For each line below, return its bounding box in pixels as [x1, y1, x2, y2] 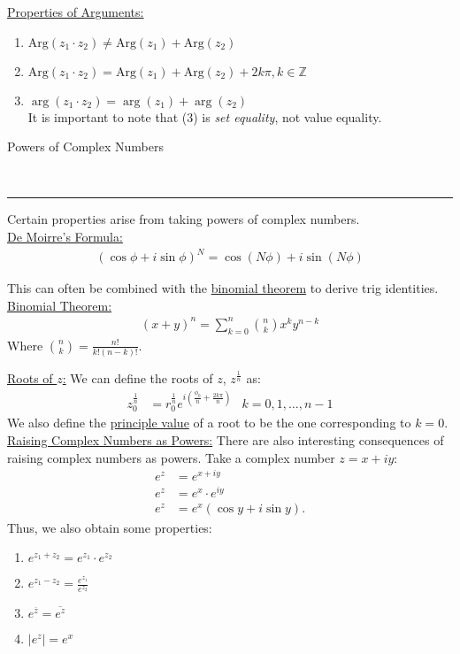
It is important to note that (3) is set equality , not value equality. [27, 107, 382, 126]
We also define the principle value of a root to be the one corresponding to [7, 413, 411, 432]
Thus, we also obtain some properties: [7, 518, 212, 536]
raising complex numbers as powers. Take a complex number [7, 448, 335, 466]
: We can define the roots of [62, 368, 213, 387]
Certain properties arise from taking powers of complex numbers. [7, 210, 360, 228]
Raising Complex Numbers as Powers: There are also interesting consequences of [7, 431, 444, 450]
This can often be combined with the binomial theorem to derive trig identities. [7, 279, 439, 297]
